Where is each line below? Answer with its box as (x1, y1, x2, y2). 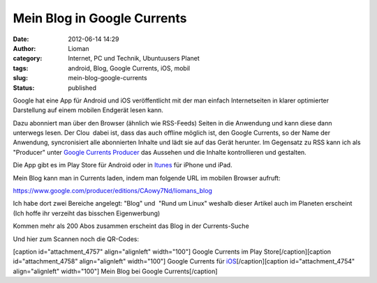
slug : (13, 74, 28, 82)
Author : (13, 44, 36, 52)
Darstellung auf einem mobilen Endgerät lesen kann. (13, 106, 164, 114)
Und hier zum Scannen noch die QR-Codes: (13, 234, 140, 243)
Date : (13, 35, 29, 43)
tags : (13, 63, 29, 72)
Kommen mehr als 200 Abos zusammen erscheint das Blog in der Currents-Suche (13, 222, 249, 230)
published (68, 84, 97, 92)
